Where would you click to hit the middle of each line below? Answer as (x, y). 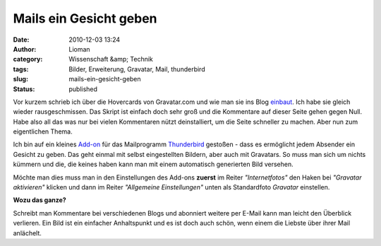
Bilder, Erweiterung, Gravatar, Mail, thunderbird (137, 69)
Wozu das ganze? (40, 200)
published (83, 89)
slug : (20, 79)
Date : (21, 40)
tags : (21, 69)
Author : (25, 49)
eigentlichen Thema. (43, 131)
